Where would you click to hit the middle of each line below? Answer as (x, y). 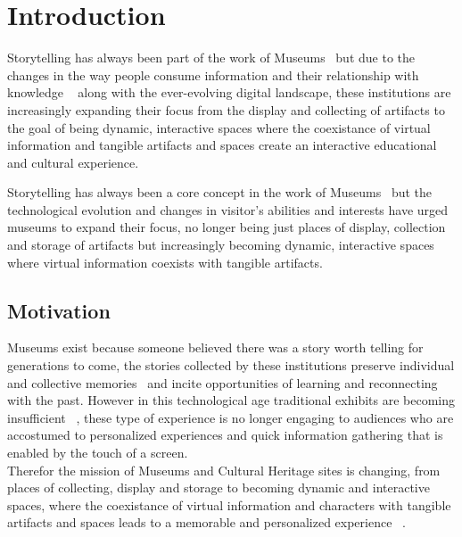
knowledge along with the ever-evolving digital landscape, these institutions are (229, 92)
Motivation (59, 310)
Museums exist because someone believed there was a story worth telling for (215, 347)
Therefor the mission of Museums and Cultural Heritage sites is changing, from (224, 470)
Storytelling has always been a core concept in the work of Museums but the (220, 192)
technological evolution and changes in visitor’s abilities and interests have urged (228, 209)
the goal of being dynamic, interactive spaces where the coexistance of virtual (219, 127)
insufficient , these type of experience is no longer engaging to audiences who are (231, 417)
